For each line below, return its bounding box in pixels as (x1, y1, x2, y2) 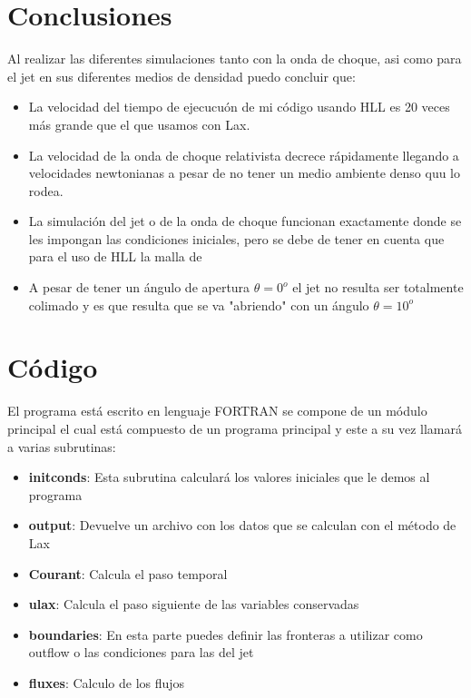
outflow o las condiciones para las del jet (28, 643, 254, 662)
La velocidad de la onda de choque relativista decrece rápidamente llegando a (28, 145, 459, 164)
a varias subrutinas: (7, 437, 116, 456)
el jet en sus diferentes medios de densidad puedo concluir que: (7, 66, 356, 85)
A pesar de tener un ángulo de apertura (28, 278, 250, 297)
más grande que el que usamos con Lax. (28, 114, 250, 133)
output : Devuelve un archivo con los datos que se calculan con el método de (28, 516, 456, 535)
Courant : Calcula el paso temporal (28, 564, 228, 583)
